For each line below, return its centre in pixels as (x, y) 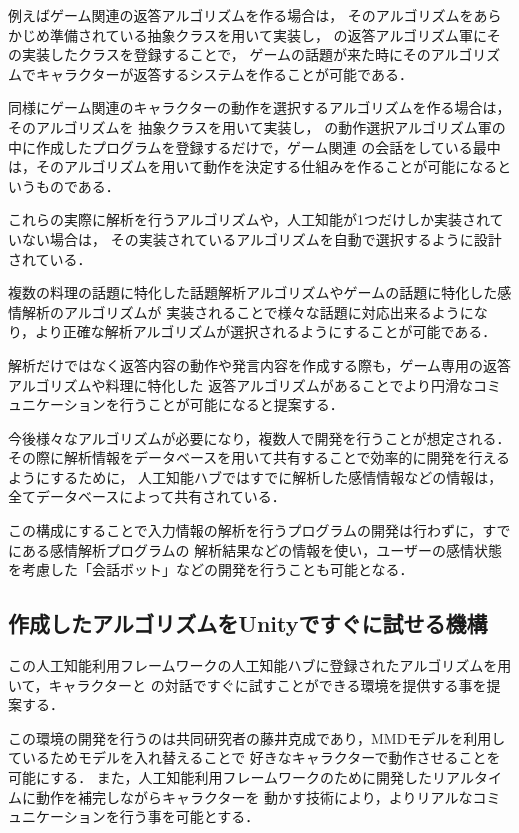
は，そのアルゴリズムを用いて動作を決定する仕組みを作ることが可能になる (253, 166)
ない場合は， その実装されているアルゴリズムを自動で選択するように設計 (261, 238)
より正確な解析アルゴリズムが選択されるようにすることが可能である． (266, 331)
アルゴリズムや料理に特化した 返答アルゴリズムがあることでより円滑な (241, 384)
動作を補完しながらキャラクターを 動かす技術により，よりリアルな (254, 796)
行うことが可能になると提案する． (231, 404)
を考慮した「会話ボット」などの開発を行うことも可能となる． (211, 569)
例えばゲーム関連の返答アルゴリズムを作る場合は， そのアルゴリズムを (241, 15)
